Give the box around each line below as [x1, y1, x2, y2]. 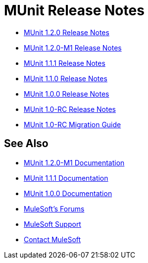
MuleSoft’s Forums [24, 204, 85, 213]
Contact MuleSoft [24, 235, 81, 244]
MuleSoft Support [24, 219, 81, 228]
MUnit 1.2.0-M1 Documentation [24, 158, 125, 167]
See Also [4, 137, 49, 150]
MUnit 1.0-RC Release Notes [24, 105, 116, 113]
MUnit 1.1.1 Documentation [24, 173, 108, 182]
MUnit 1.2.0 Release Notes [24, 28, 109, 37]
